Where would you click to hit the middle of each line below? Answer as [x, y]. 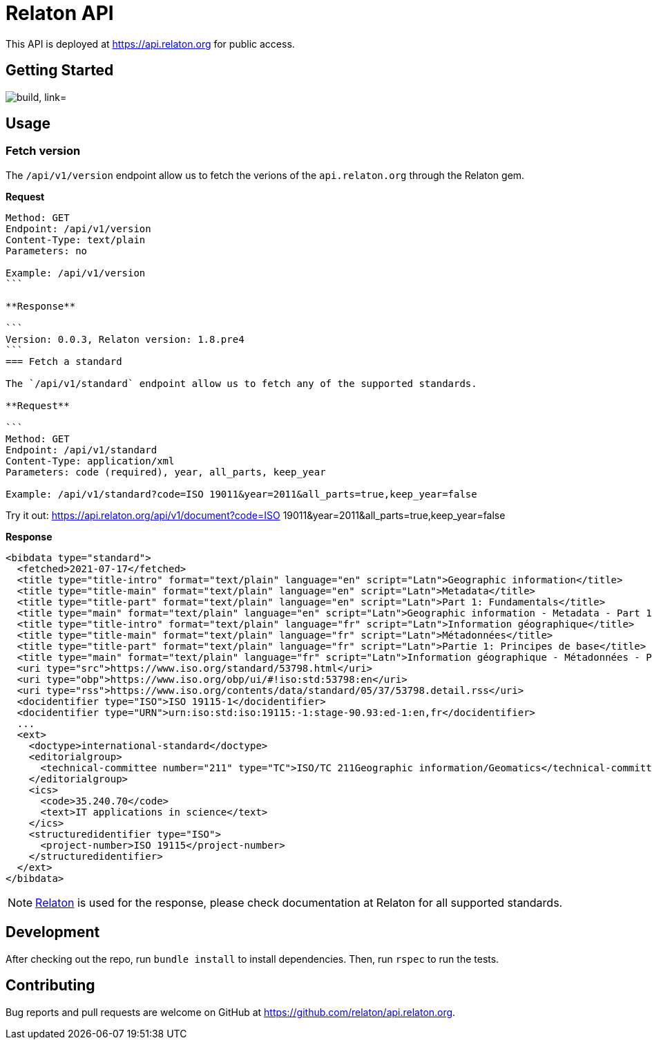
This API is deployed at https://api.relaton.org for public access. [150, 44]
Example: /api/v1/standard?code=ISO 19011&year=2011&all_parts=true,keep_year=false [241, 494]
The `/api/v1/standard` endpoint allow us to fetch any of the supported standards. [241, 383]
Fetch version [43, 151]
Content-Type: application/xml [90, 461]
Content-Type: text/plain [76, 239]
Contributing [50, 986]
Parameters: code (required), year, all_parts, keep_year [166, 472]
